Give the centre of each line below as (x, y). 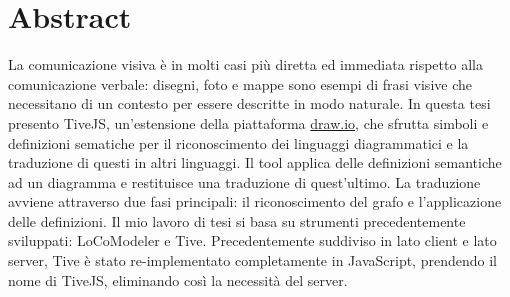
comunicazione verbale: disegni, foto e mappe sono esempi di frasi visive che (240, 83)
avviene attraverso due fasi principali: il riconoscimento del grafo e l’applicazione (255, 201)
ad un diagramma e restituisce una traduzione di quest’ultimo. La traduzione (244, 181)
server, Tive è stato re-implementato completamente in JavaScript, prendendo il (252, 260)
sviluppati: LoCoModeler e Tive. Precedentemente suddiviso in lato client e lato (252, 240)
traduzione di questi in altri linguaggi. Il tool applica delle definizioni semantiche (255, 162)
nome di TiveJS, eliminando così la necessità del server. (178, 279)
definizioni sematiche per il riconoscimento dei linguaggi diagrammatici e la (238, 142)
